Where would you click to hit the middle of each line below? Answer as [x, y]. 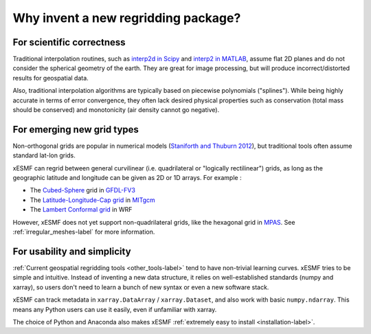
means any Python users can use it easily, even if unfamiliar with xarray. [115, 309]
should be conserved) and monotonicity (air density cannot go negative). [116, 110]
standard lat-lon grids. [44, 155]
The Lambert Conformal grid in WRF [81, 210]
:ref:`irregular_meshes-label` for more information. [84, 232]
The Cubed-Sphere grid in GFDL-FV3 [82, 190]
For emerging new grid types [76, 130]
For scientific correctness [69, 42]
